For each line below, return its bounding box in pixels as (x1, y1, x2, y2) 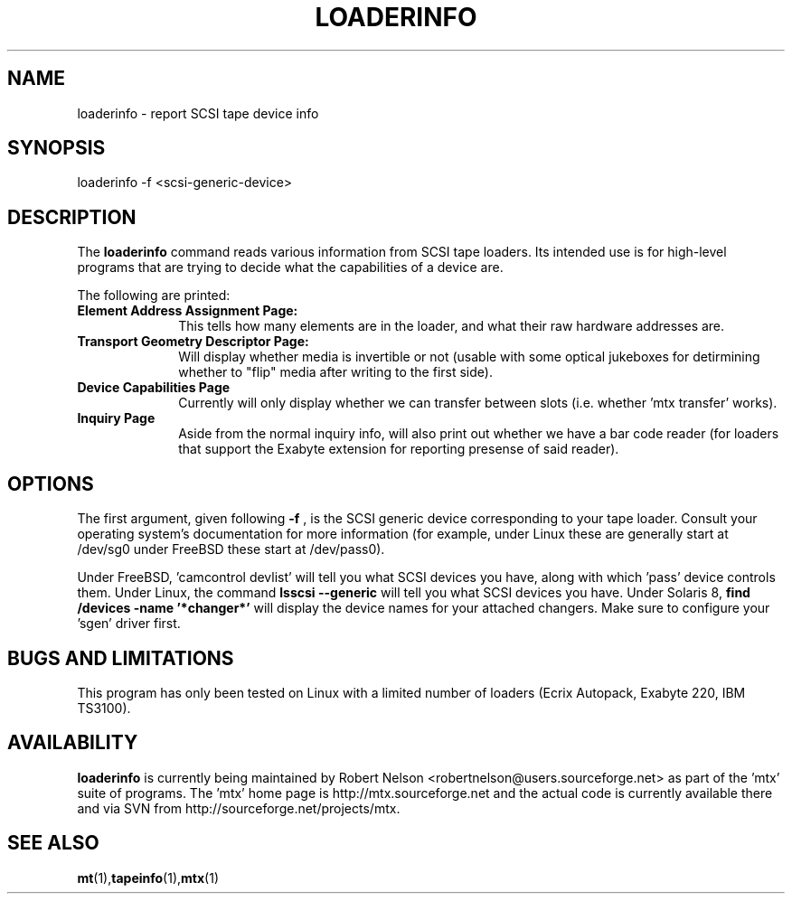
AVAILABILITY (7, 731, 138, 755)
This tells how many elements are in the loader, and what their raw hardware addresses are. (178, 318, 725, 334)
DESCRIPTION (7, 205, 137, 229)
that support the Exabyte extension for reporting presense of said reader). (178, 441, 619, 457)
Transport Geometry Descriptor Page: (77, 333, 309, 350)
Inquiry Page (77, 410, 156, 427)
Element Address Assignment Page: (77, 303, 298, 319)
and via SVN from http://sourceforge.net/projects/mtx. (77, 800, 401, 816)
